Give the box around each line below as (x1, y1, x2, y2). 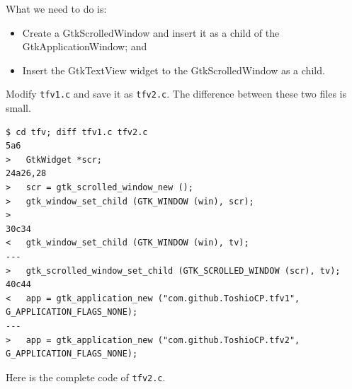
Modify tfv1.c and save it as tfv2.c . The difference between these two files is (6, 86, 346, 101)
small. (6, 100, 31, 115)
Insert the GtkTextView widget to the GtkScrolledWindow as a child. (22, 62, 325, 77)
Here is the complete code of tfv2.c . (6, 369, 166, 384)
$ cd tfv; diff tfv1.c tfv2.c (6, 127, 148, 137)
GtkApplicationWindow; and (22, 39, 147, 54)
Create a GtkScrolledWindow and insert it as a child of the (22, 25, 280, 40)
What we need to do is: (6, 1, 107, 16)
